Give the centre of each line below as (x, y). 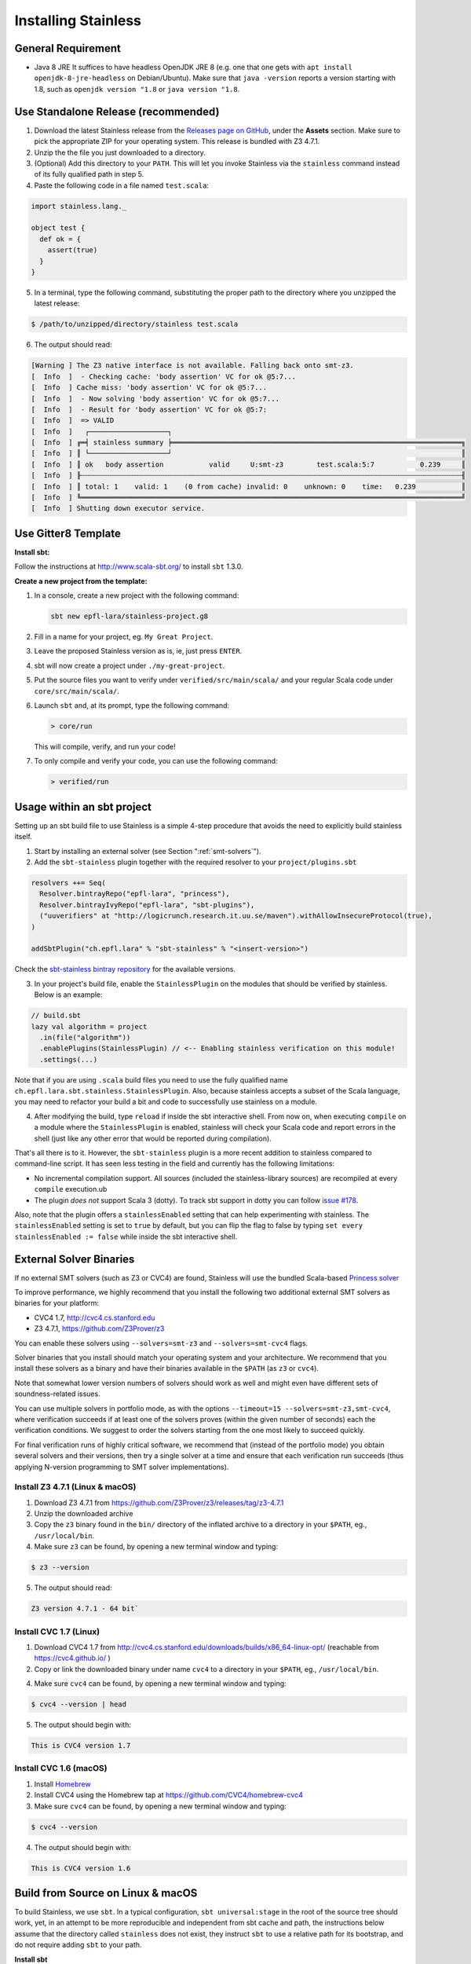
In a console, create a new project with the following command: (137, 595)
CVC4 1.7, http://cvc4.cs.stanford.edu (95, 1317)
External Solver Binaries (75, 1259)
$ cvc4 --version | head (79, 1704)
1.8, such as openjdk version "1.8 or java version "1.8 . (137, 89)
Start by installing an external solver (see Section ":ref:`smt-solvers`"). (148, 851)
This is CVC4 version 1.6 (81, 1868)
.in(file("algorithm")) (85, 1037)
